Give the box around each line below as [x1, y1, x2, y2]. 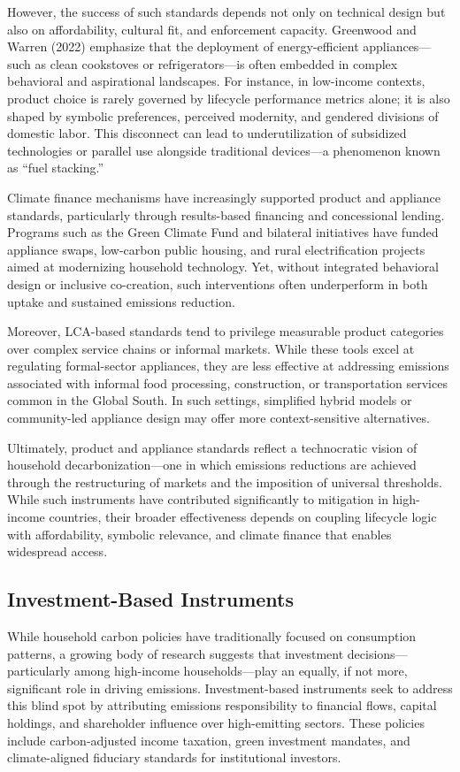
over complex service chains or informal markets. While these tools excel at [7, 339, 415, 357]
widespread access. [7, 542, 108, 561]
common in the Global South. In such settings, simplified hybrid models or [7, 391, 412, 409]
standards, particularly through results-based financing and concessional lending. [7, 205, 445, 224]
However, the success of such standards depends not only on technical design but [7, 3, 446, 20]
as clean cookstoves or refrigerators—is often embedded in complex [34, 54, 398, 73]
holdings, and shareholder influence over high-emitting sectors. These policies [7, 713, 425, 731]
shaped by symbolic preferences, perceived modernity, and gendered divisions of [7, 106, 439, 125]
